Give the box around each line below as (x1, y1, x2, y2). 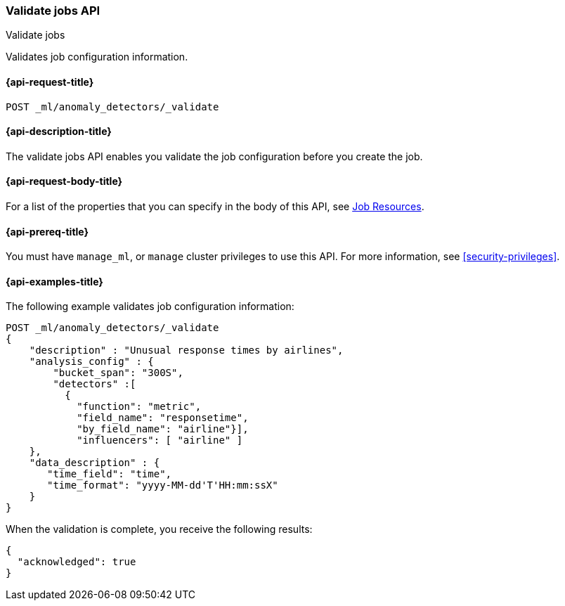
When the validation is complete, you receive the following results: (6, 523, 313, 536)
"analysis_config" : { (29, 356, 154, 368)
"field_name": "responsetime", (77, 412, 249, 424)
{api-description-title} (6, 125, 112, 138)
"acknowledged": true (17, 556, 136, 568)
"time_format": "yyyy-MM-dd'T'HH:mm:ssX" (47, 479, 278, 491)
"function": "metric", (77, 401, 202, 413)
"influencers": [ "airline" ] (77, 434, 243, 446)
